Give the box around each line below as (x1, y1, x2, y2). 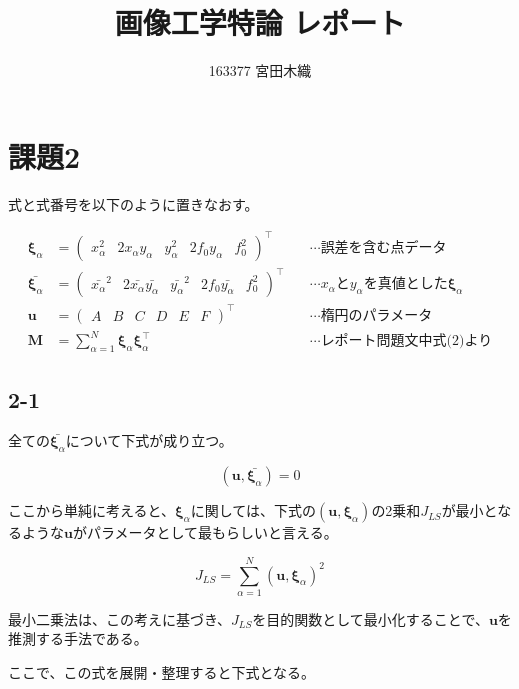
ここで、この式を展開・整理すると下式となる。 (8, 662, 316, 683)
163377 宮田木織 (208, 60, 312, 81)
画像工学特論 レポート (114, 2, 406, 43)
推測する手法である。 (8, 628, 148, 649)
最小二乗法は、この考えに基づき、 (8, 608, 232, 629)
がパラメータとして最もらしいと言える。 (72, 522, 338, 543)
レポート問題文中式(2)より (320, 334, 493, 349)
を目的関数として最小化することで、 (252, 608, 489, 629)
